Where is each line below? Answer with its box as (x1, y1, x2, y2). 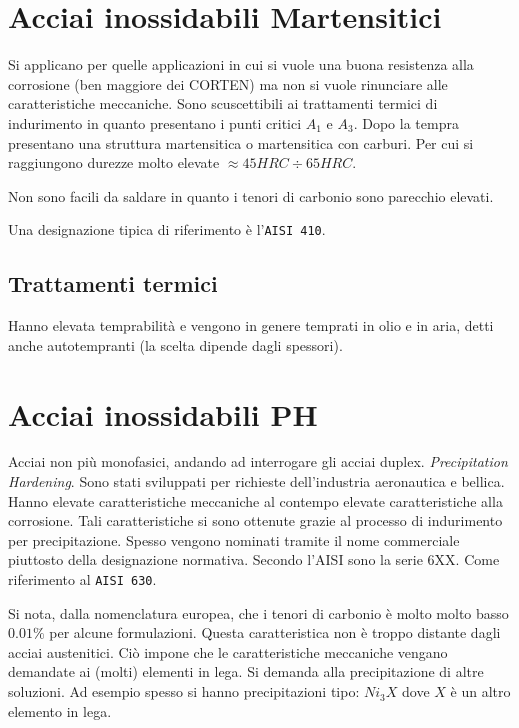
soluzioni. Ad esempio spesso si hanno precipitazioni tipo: (8, 681, 360, 702)
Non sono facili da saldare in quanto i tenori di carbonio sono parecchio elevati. (8, 185, 494, 206)
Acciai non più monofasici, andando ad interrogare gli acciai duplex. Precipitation (8, 451, 508, 472)
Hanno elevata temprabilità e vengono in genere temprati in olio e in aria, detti (8, 315, 494, 336)
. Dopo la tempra (353, 112, 459, 133)
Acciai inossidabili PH (8, 393, 318, 434)
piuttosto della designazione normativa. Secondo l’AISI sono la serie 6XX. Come (8, 549, 500, 570)
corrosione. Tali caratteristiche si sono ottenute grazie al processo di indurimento (8, 510, 503, 531)
